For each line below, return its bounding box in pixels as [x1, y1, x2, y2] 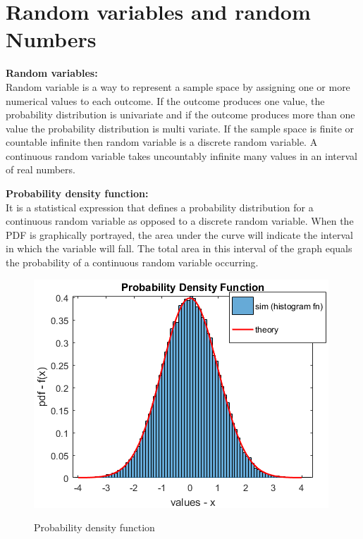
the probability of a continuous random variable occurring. [6, 255, 259, 270]
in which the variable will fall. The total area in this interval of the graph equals [6, 241, 352, 256]
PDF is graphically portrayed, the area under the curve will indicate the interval [6, 227, 353, 242]
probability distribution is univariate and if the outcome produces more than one [6, 107, 355, 122]
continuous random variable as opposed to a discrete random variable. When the [6, 213, 354, 228]
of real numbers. [6, 162, 75, 177]
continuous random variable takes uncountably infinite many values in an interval [6, 148, 357, 163]
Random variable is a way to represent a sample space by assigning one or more [6, 79, 350, 94]
